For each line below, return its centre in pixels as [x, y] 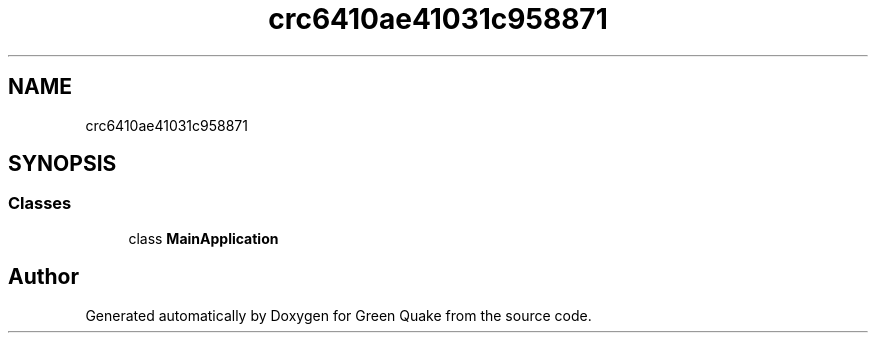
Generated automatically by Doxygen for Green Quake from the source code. [338, 315]
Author [43, 277]
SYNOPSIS [62, 164]
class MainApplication [203, 238]
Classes [40, 203]
